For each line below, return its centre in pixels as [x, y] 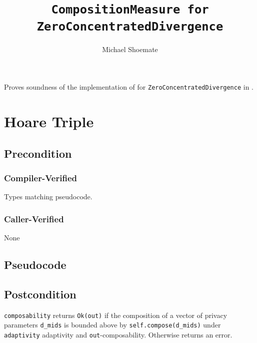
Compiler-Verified [40, 178]
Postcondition [40, 294]
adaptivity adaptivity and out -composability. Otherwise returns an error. [118, 334]
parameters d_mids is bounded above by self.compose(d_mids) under [112, 325]
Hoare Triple [49, 121]
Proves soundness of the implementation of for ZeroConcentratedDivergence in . [129, 87]
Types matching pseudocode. [48, 197]
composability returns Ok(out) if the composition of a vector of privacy [116, 315]
